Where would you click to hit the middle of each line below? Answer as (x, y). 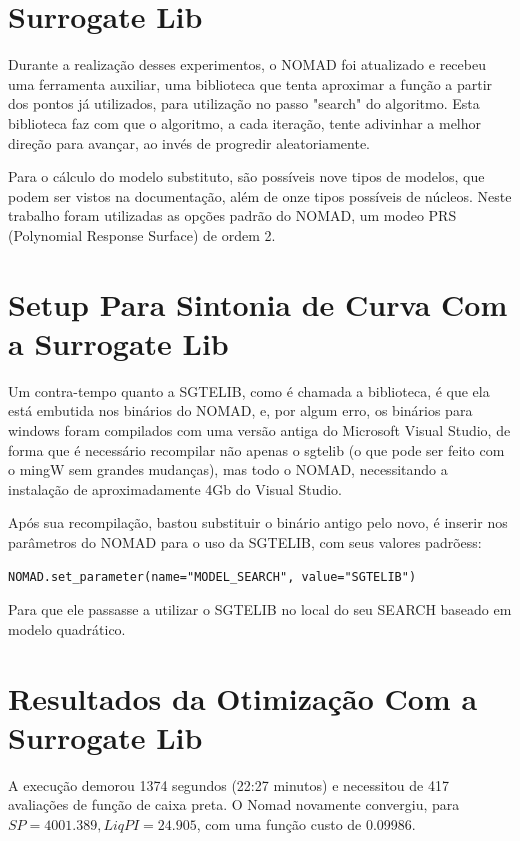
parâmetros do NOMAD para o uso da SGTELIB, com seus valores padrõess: (245, 541)
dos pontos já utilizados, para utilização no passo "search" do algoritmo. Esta (244, 103)
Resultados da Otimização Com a (243, 697)
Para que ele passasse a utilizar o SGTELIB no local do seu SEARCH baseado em (260, 609)
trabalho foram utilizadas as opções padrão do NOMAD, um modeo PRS (232, 215)
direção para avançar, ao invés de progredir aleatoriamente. (189, 142)
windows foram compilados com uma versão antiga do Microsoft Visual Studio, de (259, 429)
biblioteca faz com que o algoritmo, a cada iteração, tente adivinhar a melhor (245, 122)
